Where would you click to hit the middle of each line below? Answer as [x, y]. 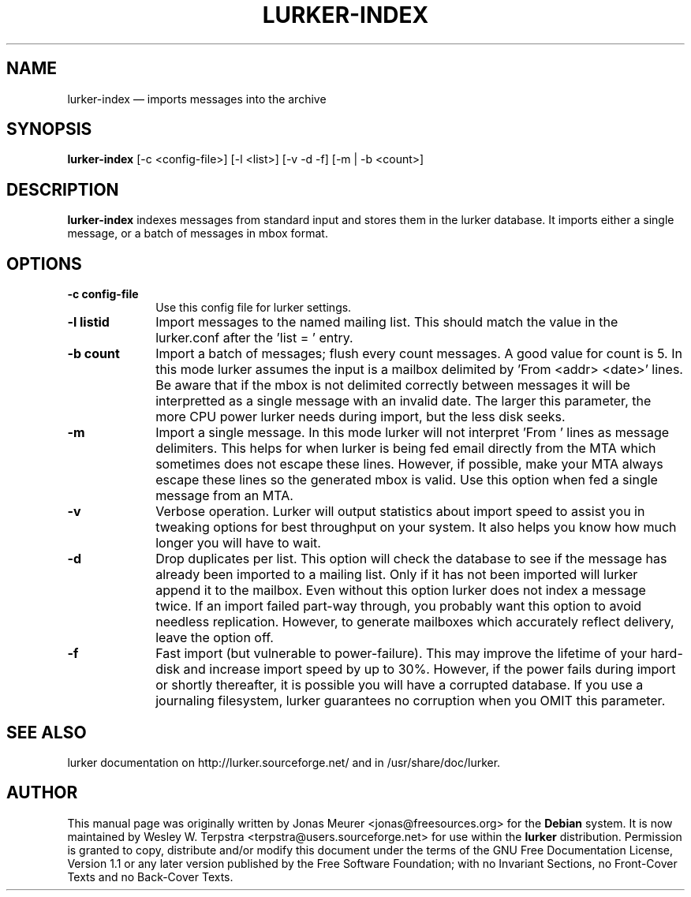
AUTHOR [42, 793]
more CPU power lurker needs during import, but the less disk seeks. [360, 417]
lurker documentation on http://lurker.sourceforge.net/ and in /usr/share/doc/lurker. [284, 762]
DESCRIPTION [63, 189]
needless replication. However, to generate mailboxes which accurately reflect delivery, [415, 622]
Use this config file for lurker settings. [254, 308]
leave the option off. [215, 638]
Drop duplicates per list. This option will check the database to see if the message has [411, 559]
